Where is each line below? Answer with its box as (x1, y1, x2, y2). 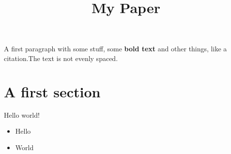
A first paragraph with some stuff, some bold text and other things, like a (4, 44, 227, 54)
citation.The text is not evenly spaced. (4, 53, 118, 63)
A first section (4, 81, 101, 101)
